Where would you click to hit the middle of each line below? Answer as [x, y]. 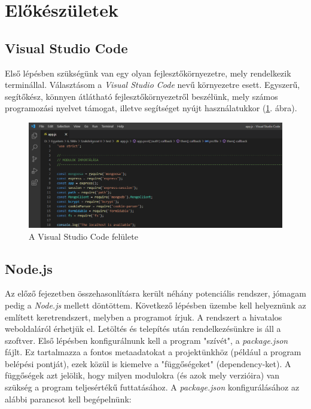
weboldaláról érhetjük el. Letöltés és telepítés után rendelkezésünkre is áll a [143, 329]
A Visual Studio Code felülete [83, 236]
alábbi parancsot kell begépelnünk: [68, 399]
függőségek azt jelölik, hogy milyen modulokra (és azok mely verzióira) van [142, 375]
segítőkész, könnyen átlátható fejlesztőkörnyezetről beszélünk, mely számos [141, 96]
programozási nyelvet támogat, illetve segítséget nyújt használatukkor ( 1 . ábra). [151, 108]
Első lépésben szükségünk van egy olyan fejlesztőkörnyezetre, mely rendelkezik [148, 73]
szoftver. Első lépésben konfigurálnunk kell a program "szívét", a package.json [147, 340]
